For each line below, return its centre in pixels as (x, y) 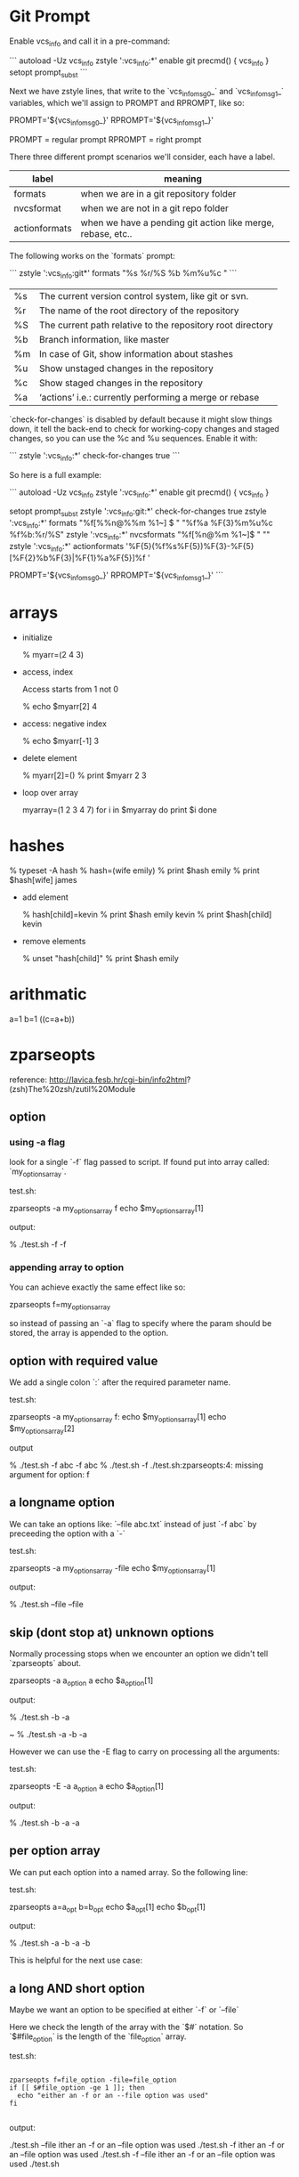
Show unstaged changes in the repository (126, 368)
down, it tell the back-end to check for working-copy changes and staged (145, 428)
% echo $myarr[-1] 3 (61, 741)
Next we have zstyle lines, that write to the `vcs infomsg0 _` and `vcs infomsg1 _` (147, 93)
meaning (183, 178)
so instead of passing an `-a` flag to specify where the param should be (141, 1323)
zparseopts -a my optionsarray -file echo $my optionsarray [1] (113, 1569)
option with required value (84, 1360)
